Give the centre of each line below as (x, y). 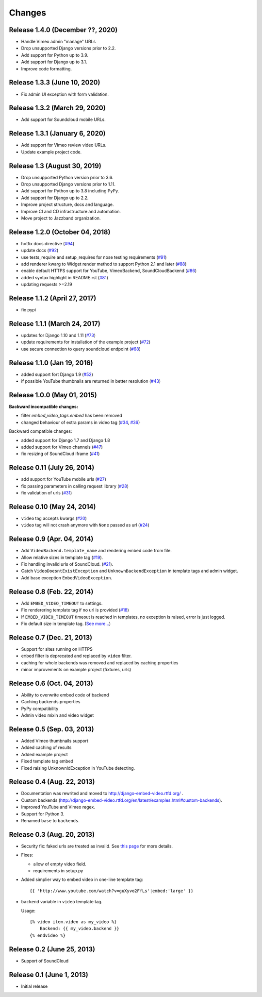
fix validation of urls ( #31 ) (47, 493)
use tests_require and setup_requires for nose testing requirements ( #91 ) (94, 257)
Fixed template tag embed (47, 761)
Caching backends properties (51, 702)
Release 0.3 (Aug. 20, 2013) (52, 835)
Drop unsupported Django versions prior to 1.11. (68, 184)
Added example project (44, 754)
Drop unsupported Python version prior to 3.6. (67, 177)
